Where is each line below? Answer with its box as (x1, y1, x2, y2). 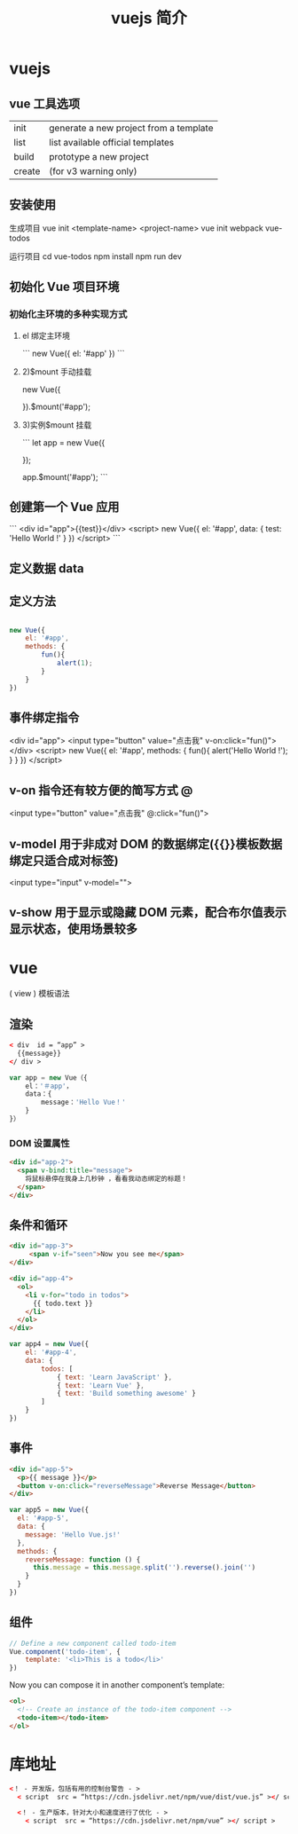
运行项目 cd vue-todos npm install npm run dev (9, 250, 182, 262)
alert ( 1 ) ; (56, 658, 93, 668)
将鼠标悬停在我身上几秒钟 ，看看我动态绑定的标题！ (25, 1175, 188, 1184)
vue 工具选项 (9, 96, 81, 111)
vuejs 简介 (110, 8, 188, 28)
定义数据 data (9, 561, 84, 576)
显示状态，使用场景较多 (9, 922, 137, 937)
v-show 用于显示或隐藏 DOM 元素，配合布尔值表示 (9, 905, 286, 920)
